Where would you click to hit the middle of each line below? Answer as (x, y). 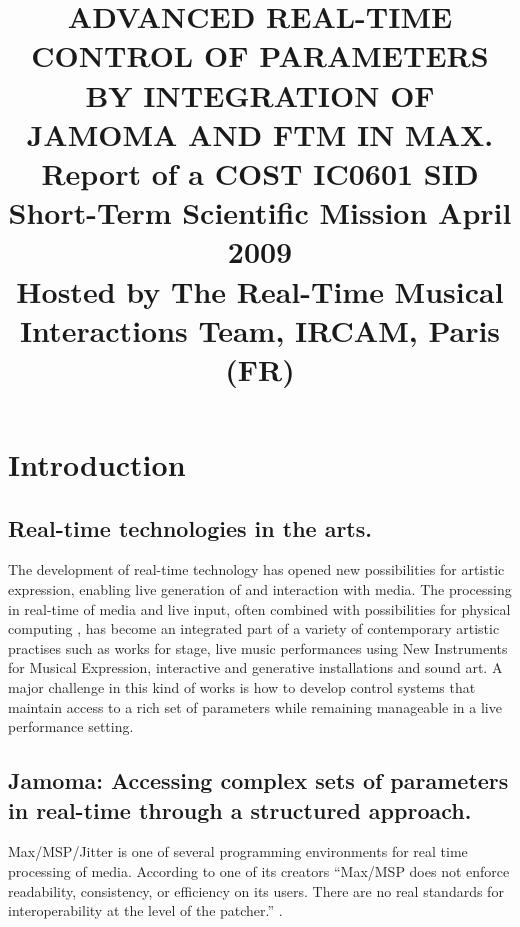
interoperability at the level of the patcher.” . (145, 910)
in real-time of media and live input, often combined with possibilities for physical (259, 608)
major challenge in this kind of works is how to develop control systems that (242, 687)
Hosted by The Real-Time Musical (260, 290)
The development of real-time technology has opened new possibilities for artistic (256, 569)
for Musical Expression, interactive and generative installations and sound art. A (255, 667)
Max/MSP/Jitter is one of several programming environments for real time (238, 851)
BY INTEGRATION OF (260, 94)
